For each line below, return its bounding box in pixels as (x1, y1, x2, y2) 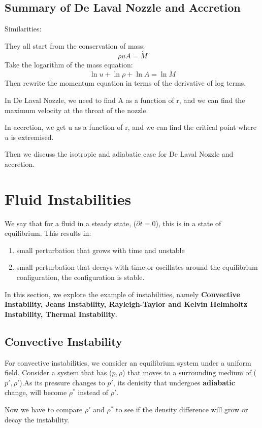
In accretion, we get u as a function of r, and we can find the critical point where (5, 122, 257, 132)
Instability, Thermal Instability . (5, 308, 117, 319)
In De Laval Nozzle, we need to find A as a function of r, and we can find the (5, 95, 245, 105)
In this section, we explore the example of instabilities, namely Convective (5, 289, 240, 299)
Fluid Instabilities (5, 188, 132, 209)
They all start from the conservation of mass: (5, 40, 145, 51)
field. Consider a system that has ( (5, 367, 112, 378)
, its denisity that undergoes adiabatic (113, 377, 235, 387)
